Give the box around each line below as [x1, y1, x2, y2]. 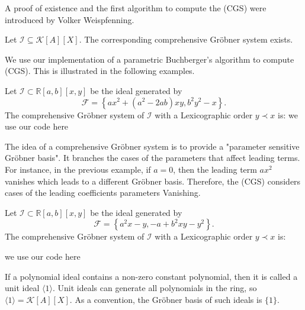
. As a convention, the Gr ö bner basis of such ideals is [69, 293, 262, 305]
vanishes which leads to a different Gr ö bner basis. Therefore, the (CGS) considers [5, 175, 301, 187]
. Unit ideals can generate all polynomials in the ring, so [52, 282, 257, 294]
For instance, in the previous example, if [5, 163, 151, 175]
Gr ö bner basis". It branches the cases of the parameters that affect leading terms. [5, 151, 300, 164]
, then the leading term [173, 163, 257, 175]
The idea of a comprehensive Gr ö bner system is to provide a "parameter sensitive [5, 140, 300, 152]
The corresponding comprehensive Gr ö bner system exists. [84, 33, 293, 46]
